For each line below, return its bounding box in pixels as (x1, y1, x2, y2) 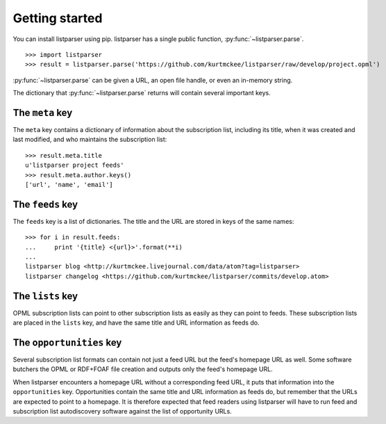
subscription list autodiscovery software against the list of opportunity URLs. (12, 407, 232, 415)
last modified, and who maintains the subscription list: (12, 136, 167, 144)
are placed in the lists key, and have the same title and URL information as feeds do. (12, 318, 260, 327)
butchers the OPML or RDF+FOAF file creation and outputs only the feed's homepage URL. (12, 365, 274, 373)
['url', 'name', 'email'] (25, 181, 114, 188)
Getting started (12, 10, 103, 26)
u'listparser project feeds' (25, 161, 124, 170)
